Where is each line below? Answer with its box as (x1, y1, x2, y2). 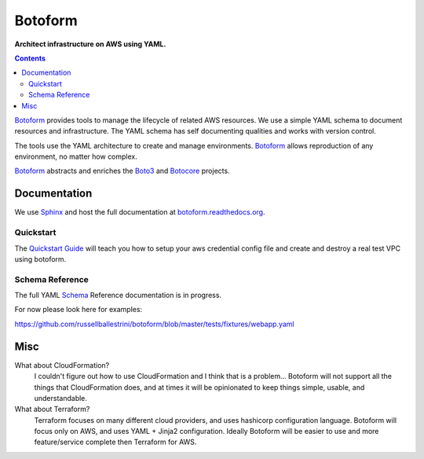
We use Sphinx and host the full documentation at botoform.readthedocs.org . (14, 207, 266, 217)
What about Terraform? (14, 405, 90, 414)
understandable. (34, 393, 88, 402)
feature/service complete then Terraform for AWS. (34, 437, 197, 447)
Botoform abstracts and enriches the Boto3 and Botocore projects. (14, 166, 231, 176)
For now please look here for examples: (14, 305, 143, 314)
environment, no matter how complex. (14, 152, 137, 161)
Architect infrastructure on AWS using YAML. (14, 39, 166, 49)
